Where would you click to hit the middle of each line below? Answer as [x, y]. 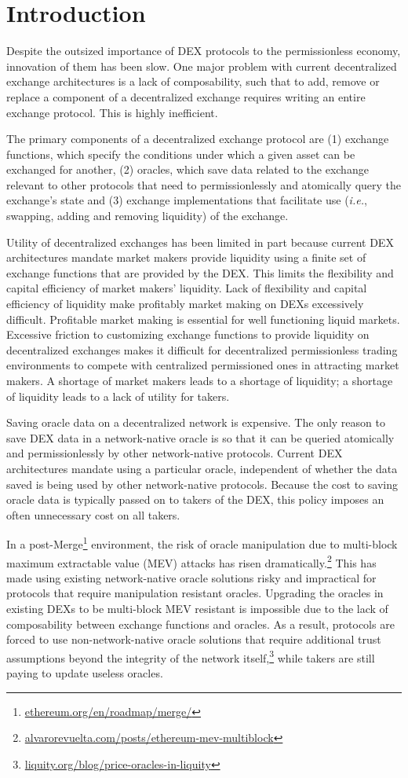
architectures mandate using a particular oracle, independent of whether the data [202, 468]
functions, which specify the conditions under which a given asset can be [181, 154]
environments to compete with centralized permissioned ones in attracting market [203, 365]
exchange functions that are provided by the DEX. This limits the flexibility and [200, 272]
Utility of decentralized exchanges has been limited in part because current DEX [200, 242]
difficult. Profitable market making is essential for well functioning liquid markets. [203, 319]
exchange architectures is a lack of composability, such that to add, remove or [193, 81]
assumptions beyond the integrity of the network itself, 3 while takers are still [191, 656]
